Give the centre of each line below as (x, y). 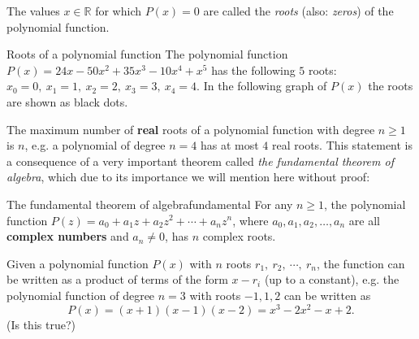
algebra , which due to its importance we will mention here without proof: (188, 177)
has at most (229, 145)
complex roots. (239, 236)
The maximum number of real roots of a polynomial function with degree (191, 129)
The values (33, 11)
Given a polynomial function (78, 263)
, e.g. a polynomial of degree (95, 145)
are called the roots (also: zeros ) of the (298, 11)
